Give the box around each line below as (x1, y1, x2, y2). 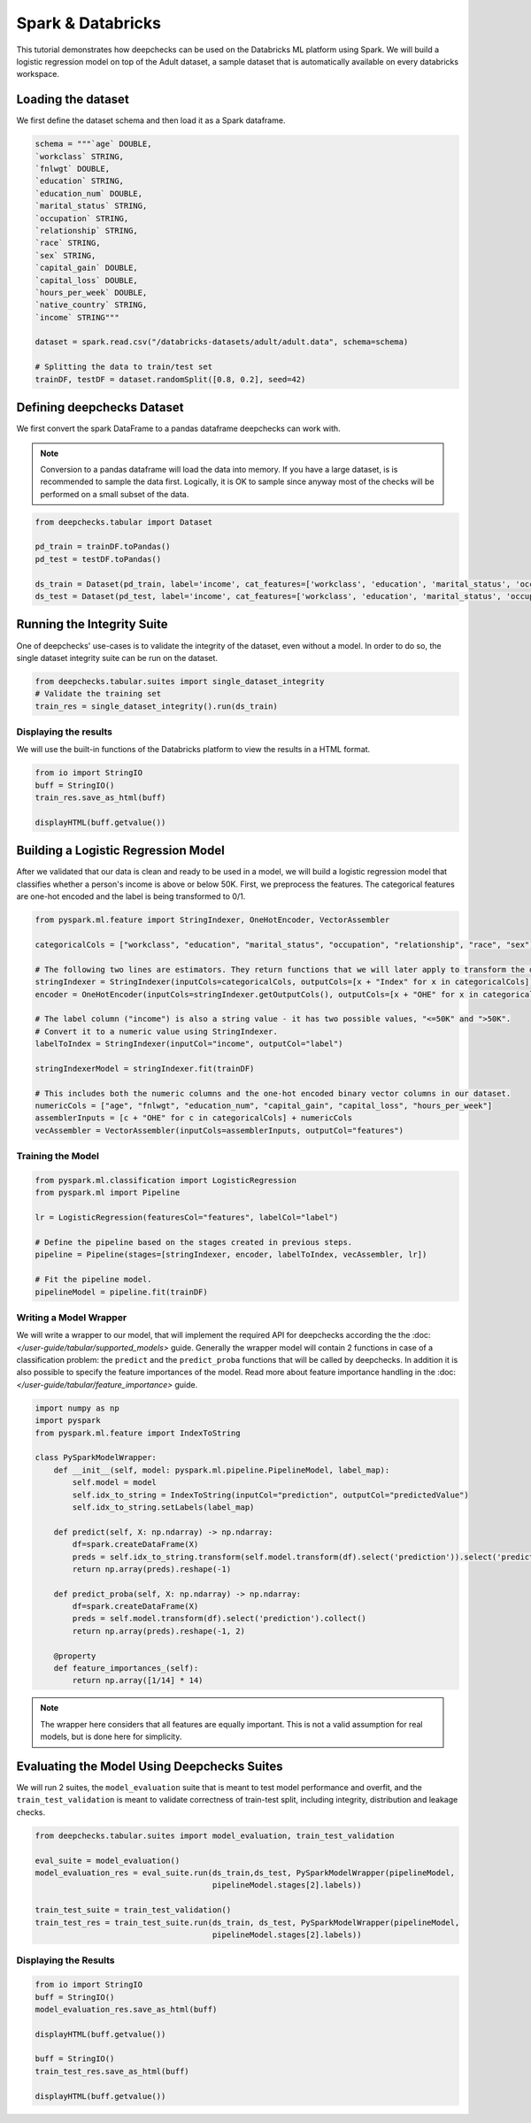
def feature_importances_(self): (53, 1664, 199, 1673)
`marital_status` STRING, (35, 201, 148, 212)
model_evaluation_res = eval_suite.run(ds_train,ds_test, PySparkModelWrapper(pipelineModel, (35, 1868, 456, 1878)
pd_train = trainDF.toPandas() (35, 542, 172, 552)
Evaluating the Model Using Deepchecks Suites (16, 1758, 283, 1773)
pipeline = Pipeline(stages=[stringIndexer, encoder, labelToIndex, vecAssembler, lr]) (35, 1250, 427, 1260)
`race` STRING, (35, 238, 101, 248)
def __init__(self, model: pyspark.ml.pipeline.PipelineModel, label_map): (53, 1465, 390, 1475)
